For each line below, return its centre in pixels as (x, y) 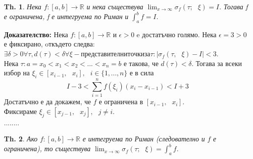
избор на (17, 73)
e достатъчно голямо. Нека (177, 34)
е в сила (141, 73)
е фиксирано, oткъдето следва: (49, 44)
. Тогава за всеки (217, 63)
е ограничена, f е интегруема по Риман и (66, 16)
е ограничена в (121, 102)
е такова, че (141, 63)
